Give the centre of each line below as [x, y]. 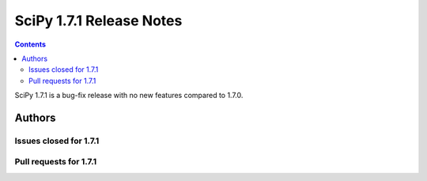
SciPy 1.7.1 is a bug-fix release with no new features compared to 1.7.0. [129, 96]
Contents [30, 44]
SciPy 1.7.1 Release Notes [98, 21]
